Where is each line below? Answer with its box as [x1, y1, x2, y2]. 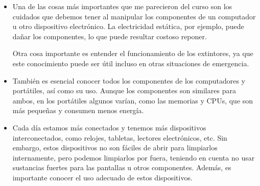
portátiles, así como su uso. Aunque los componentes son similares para [12, 85, 236, 96]
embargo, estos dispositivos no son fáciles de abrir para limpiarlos [12, 142, 218, 153]
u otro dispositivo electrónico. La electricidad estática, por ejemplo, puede [12, 21, 244, 32]
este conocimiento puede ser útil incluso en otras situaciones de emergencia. [12, 58, 249, 68]
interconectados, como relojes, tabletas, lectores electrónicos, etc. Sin [12, 132, 227, 143]
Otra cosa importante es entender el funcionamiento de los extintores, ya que [12, 48, 253, 59]
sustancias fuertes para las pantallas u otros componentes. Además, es [12, 162, 231, 173]
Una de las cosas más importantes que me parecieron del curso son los [12, 1, 232, 11]
